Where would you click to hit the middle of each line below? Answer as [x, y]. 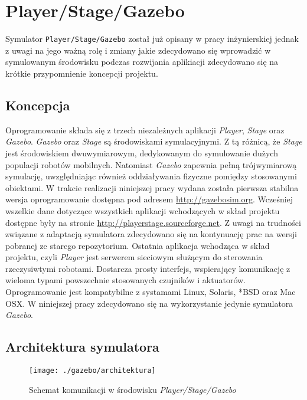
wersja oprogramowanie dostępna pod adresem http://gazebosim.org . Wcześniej [149, 199]
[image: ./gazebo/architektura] [92, 371]
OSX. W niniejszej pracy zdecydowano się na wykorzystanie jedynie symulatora [149, 303]
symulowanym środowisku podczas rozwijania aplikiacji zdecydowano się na [142, 62]
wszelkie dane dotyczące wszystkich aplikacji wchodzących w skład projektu [143, 210]
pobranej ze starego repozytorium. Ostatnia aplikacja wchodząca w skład [138, 245]
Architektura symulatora [82, 347]
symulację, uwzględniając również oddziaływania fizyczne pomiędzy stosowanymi [151, 176]
